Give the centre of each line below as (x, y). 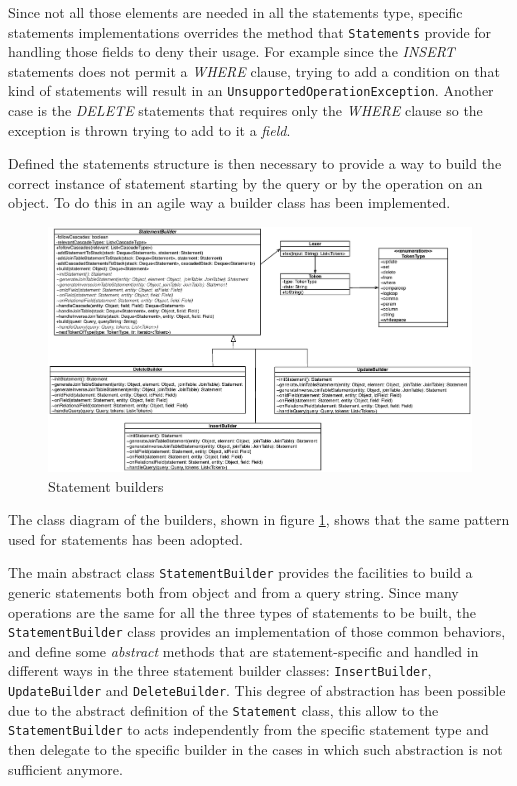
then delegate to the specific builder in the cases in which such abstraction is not (255, 749)
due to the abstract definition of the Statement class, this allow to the (223, 709)
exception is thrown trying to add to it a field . (149, 129)
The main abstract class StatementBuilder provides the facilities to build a (240, 572)
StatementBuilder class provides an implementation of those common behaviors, (257, 631)
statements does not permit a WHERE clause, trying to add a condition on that (254, 70)
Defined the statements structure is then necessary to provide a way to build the (255, 163)
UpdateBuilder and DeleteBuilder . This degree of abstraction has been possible (257, 690)
